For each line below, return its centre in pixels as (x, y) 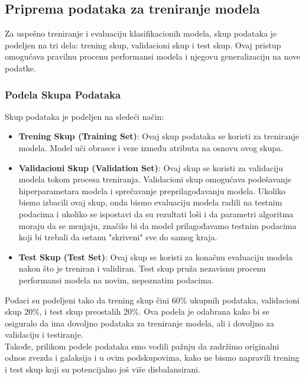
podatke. (20, 68)
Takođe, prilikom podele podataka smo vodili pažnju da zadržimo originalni (142, 346)
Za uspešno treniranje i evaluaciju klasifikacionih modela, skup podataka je (141, 33)
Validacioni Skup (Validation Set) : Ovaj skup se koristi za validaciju (151, 167)
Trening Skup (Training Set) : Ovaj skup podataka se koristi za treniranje (159, 136)
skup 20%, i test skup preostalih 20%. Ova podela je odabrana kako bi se (137, 311)
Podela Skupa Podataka (63, 94)
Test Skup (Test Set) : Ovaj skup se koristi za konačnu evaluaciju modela (155, 257)
